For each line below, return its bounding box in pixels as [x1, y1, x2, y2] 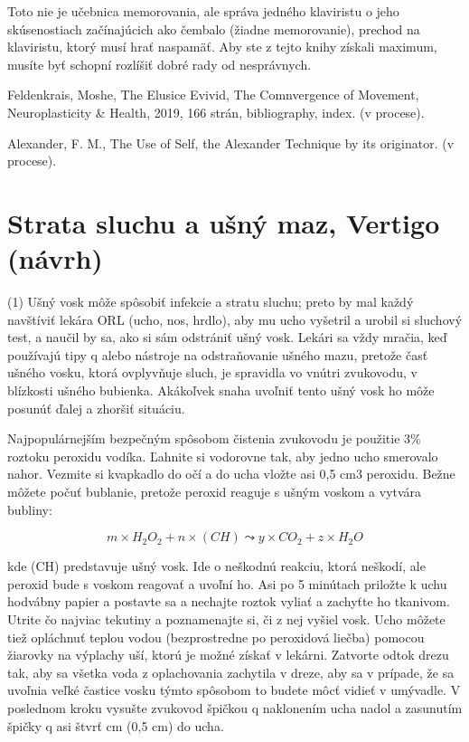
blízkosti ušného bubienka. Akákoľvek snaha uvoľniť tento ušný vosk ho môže [7, 381, 435, 400]
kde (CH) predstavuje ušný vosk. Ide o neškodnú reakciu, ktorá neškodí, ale [7, 556, 426, 576]
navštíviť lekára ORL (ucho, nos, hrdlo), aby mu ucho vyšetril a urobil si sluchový [7, 309, 463, 328]
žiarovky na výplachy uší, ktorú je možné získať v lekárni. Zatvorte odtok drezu [7, 645, 449, 664]
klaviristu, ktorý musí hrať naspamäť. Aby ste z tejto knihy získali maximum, [7, 37, 437, 56]
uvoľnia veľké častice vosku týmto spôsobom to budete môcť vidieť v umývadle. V [7, 680, 461, 699]
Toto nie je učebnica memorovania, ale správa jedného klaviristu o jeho [7, 2, 399, 20]
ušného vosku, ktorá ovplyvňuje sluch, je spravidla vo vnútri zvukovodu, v [7, 363, 417, 382]
